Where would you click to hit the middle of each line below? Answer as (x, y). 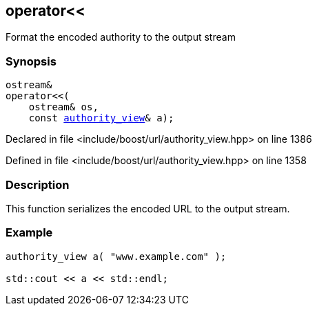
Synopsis (31, 61)
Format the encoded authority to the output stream (121, 37)
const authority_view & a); (101, 118)
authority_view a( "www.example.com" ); (116, 256)
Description (38, 184)
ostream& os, (63, 107)
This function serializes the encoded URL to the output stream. (148, 208)
